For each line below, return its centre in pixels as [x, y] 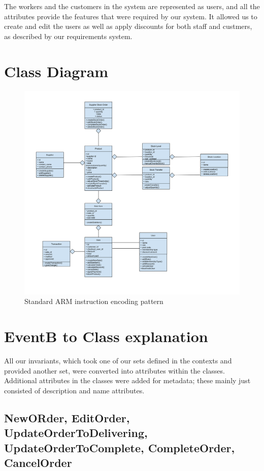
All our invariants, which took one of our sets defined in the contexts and [118, 361]
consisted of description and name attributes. [74, 390]
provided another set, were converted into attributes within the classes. [114, 370]
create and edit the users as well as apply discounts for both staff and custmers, [128, 26]
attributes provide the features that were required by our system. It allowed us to [131, 16]
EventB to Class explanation [106, 336]
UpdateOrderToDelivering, [76, 433]
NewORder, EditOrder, [67, 417]
